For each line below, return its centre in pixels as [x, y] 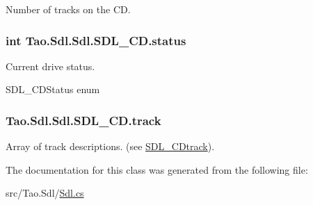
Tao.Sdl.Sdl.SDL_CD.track [83, 120]
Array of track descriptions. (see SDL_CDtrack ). [110, 146]
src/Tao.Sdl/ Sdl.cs [45, 193]
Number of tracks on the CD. [68, 9]
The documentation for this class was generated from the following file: [157, 169]
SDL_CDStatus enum [53, 89]
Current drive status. [50, 66]
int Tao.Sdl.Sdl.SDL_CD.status [96, 40]
